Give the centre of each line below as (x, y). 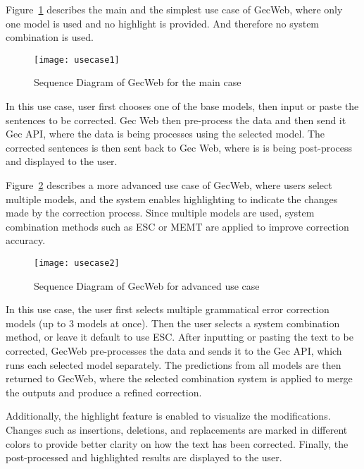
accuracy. (26, 240)
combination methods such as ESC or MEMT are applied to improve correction (177, 226)
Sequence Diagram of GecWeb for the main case (138, 82)
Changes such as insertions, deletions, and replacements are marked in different (177, 429)
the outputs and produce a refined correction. (104, 392)
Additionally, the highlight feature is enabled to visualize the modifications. (168, 416)
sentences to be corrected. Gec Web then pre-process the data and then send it (176, 120)
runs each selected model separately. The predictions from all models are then (174, 364)
